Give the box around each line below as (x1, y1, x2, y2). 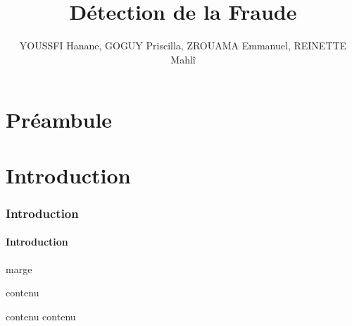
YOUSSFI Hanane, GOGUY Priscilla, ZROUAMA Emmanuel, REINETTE (19, 38, 347, 53)
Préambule (6, 105, 113, 134)
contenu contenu (6, 308, 76, 323)
